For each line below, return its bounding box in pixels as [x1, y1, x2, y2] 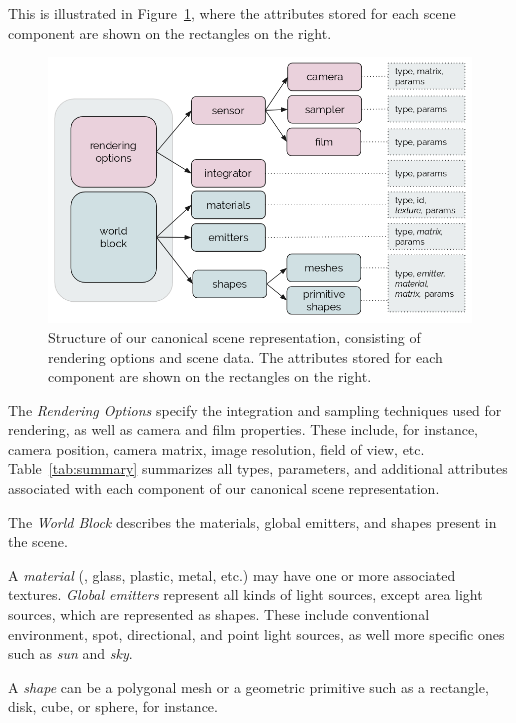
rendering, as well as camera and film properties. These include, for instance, [8, 419, 478, 440]
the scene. [8, 531, 68, 552]
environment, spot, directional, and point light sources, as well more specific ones [8, 623, 505, 644]
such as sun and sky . [8, 643, 133, 664]
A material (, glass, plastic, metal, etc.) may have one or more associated [8, 564, 456, 585]
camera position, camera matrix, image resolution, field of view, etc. [8, 438, 425, 459]
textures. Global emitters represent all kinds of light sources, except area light [8, 584, 483, 605]
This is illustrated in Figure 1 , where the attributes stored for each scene [8, 3, 456, 23]
